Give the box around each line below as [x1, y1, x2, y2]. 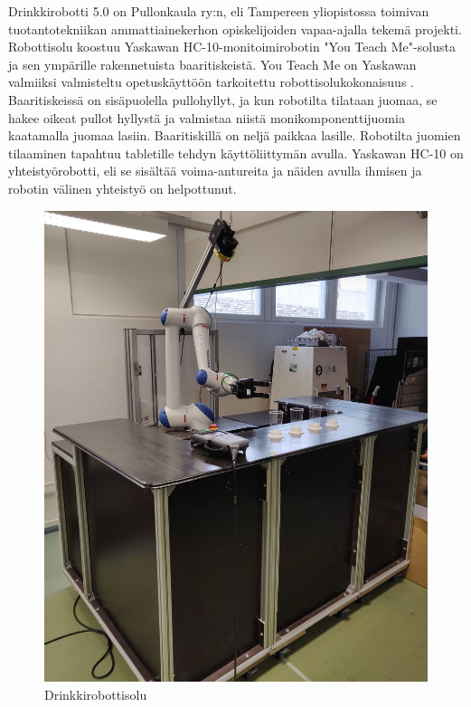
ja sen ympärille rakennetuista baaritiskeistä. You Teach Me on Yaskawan [8, 54, 417, 73]
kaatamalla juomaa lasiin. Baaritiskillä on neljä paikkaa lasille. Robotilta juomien [8, 126, 461, 145]
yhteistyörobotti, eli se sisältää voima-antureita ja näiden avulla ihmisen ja [8, 161, 422, 180]
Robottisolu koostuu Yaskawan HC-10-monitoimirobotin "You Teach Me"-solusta [8, 37, 456, 56]
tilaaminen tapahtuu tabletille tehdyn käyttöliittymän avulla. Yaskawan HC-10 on [8, 143, 464, 162]
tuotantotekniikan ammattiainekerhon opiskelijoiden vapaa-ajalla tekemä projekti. [8, 19, 462, 38]
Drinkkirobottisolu [44, 684, 147, 703]
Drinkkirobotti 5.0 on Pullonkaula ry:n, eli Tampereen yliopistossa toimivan [8, 2, 429, 20]
